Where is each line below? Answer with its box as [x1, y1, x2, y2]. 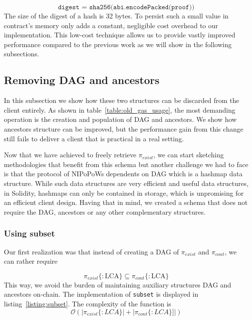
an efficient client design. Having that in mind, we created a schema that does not [4, 197, 248, 207]
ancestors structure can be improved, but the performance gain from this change [4, 123, 243, 134]
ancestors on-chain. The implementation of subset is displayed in [4, 289, 199, 299]
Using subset [4, 227, 55, 239]
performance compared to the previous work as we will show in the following [4, 39, 232, 49]
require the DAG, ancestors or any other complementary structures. [4, 206, 206, 217]
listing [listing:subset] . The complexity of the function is [4, 298, 171, 308]
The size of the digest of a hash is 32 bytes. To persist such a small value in [4, 11, 229, 20]
